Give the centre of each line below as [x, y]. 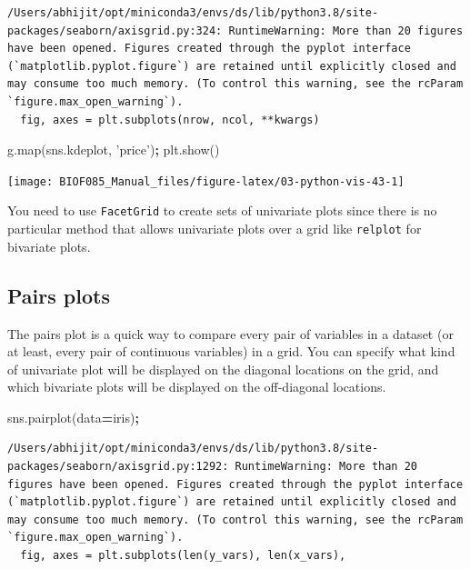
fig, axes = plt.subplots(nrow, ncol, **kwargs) [170, 120]
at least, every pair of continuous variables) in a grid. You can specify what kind [231, 351]
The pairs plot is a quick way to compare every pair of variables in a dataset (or [230, 333]
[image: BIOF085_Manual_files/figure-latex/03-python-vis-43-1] [206, 181]
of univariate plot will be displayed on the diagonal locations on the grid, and [223, 369]
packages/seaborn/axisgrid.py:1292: [118, 467]
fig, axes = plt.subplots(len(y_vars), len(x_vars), [183, 556]
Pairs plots [59, 295]
